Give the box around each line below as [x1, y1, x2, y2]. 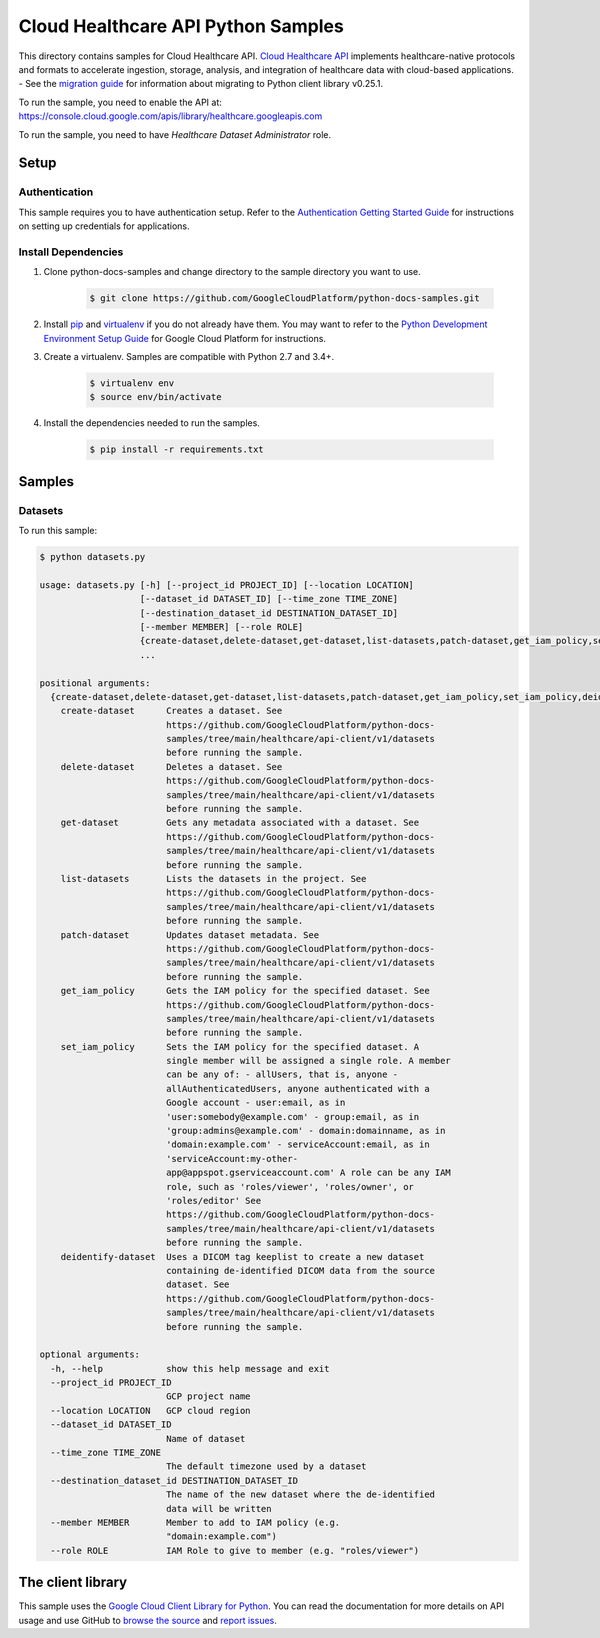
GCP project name [165, 1391, 251, 1402]
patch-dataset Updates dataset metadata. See [60, 929, 320, 940]
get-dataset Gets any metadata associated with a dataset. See [60, 817, 420, 829]
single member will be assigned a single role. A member [165, 1055, 452, 1067]
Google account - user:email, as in [165, 1097, 346, 1109]
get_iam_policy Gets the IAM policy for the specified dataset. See [60, 985, 430, 997]
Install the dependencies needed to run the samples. [43, 417, 260, 429]
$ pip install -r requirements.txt [89, 444, 264, 455]
